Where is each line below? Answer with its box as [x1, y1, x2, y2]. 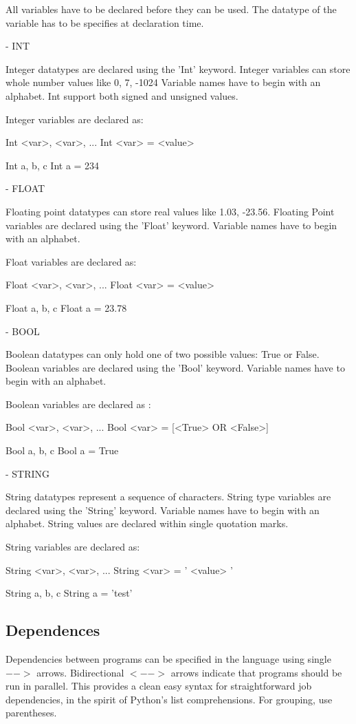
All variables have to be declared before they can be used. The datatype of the [5, 2, 337, 16]
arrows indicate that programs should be [170, 665, 342, 679]
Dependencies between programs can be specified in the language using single [5, 652, 331, 666]
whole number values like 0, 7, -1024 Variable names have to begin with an [5, 75, 321, 89]
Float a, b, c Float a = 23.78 [5, 300, 127, 315]
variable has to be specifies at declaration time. [5, 15, 204, 30]
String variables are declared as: [5, 540, 140, 554]
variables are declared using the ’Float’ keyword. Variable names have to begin [5, 217, 337, 232]
